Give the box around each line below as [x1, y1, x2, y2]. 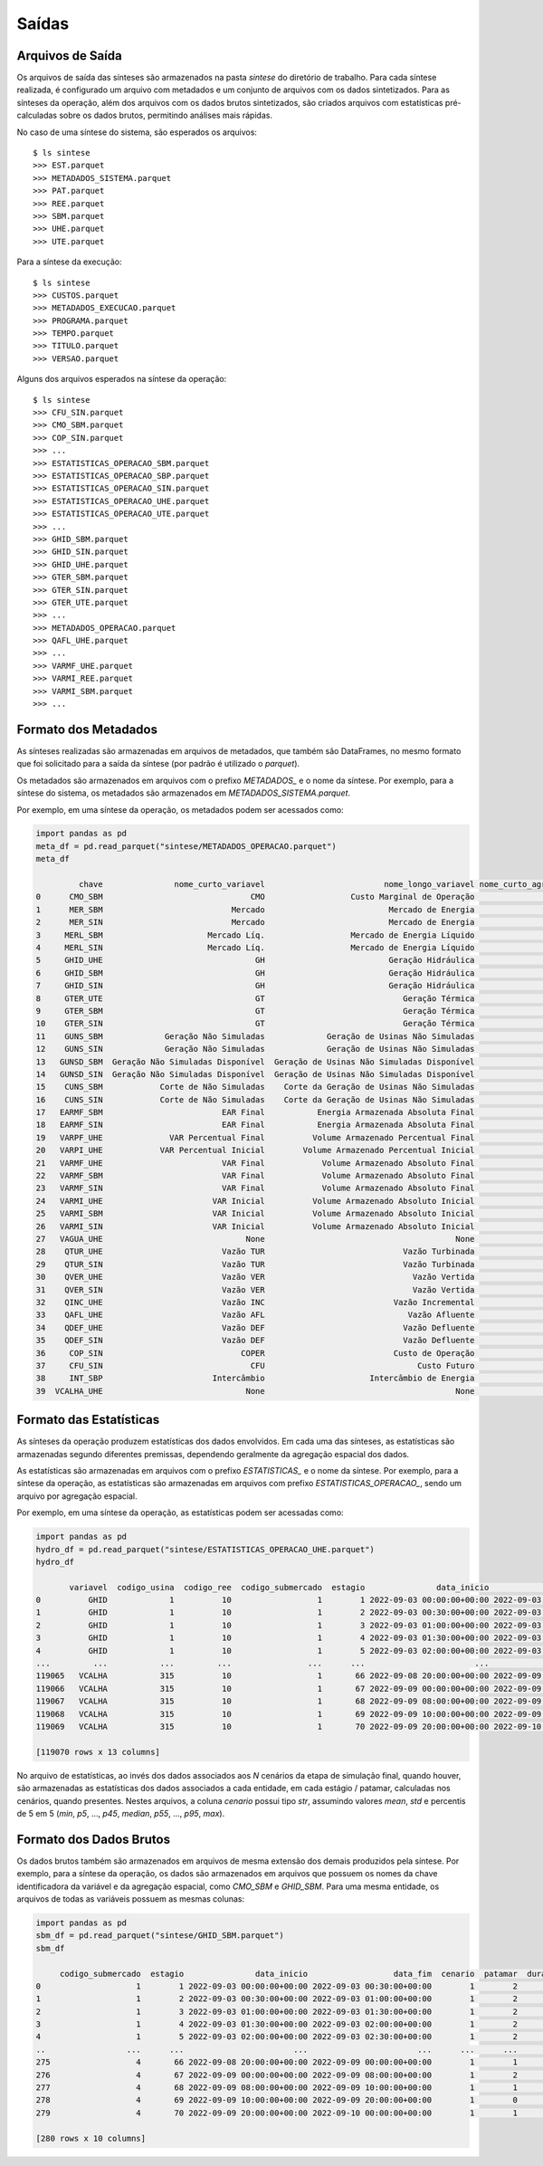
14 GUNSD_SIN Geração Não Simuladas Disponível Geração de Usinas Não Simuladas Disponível [35, 1069, 475, 1079]
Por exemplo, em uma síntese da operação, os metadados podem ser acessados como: [16, 804, 344, 815]
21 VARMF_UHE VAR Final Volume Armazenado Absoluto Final [35, 1158, 475, 1168]
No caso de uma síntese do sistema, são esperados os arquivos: [16, 127, 258, 138]
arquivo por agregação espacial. [16, 1490, 138, 1502]
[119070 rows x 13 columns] [35, 1747, 160, 1757]
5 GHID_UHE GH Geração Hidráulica [35, 955, 475, 966]
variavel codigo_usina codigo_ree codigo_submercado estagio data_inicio [69, 1582, 490, 1592]
